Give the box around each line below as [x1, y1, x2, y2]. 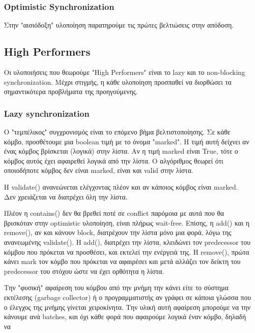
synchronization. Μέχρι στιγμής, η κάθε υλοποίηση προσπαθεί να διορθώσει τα [4, 76, 232, 87]
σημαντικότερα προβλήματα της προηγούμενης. [4, 86, 138, 97]
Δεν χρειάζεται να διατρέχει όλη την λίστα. [4, 191, 128, 201]
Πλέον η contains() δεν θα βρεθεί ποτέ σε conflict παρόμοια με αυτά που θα [4, 208, 224, 218]
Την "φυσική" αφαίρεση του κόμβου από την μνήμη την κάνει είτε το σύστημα [4, 282, 228, 293]
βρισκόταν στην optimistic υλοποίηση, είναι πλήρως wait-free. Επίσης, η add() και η [4, 217, 250, 228]
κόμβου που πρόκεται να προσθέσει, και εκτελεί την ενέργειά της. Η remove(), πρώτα [4, 246, 250, 257]
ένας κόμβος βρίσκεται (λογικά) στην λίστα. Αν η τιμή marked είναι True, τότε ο [4, 146, 238, 156]
